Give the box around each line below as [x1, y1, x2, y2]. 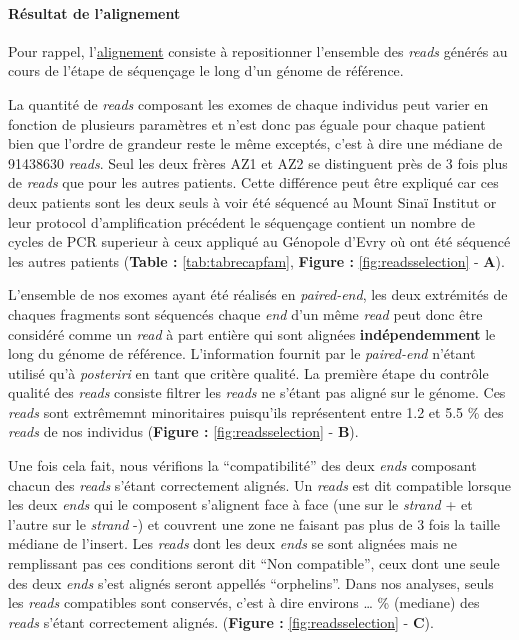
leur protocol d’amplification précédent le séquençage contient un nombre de [8, 211, 475, 232]
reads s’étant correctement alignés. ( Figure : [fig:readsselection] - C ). [8, 611, 434, 632]
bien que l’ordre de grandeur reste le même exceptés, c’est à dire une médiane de [8, 133, 503, 154]
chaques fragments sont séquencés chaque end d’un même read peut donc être [8, 303, 483, 324]
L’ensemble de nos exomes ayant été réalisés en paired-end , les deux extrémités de [8, 284, 508, 305]
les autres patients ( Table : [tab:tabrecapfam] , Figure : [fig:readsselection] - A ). [8, 250, 505, 271]
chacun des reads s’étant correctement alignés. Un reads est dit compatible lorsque [8, 474, 512, 495]
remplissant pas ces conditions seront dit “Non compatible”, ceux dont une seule [8, 553, 500, 574]
